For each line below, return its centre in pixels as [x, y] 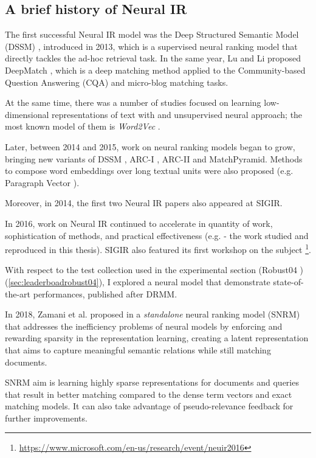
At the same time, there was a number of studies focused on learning [133, 102]
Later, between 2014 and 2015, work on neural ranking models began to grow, [150, 146]
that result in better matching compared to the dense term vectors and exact [149, 394]
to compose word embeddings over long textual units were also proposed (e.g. [149, 171]
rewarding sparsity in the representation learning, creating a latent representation [157, 338]
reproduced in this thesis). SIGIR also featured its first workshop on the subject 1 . [158, 248]
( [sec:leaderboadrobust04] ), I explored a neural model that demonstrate [138, 281]
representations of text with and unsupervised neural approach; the [177, 114]
